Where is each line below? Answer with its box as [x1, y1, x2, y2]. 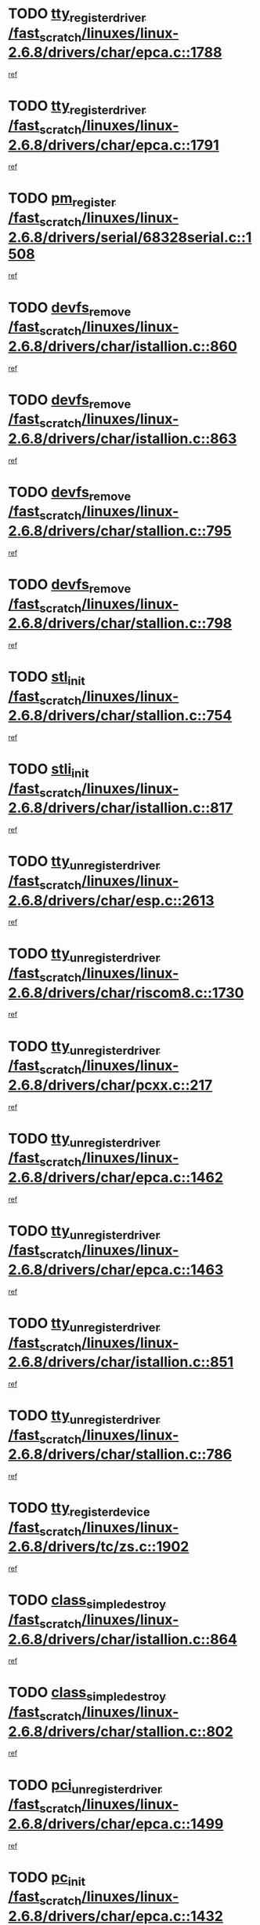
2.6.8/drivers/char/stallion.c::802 [8, 1722, 233, 1740]
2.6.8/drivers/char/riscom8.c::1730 [8, 983, 244, 1001]
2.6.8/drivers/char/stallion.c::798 [8, 614, 233, 632]
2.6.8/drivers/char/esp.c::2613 [8, 891, 215, 909]
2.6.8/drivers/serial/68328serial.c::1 [8, 229, 252, 246]
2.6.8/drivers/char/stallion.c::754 [8, 707, 233, 725]
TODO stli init [8, 760, 89, 781]
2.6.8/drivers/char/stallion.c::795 [8, 522, 233, 540]
